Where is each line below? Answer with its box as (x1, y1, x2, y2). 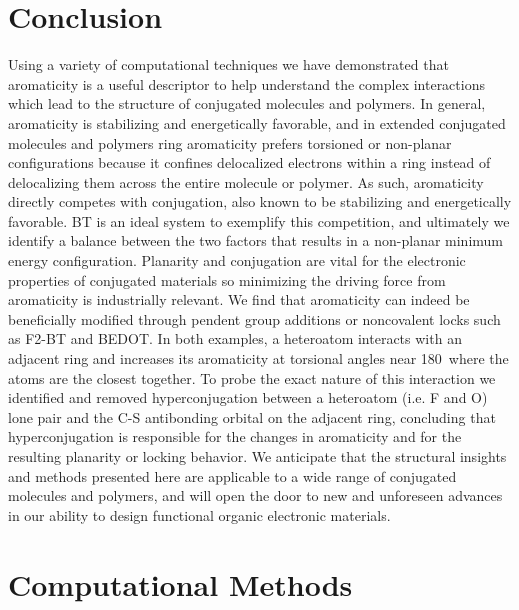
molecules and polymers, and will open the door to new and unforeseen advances (8, 485, 503, 506)
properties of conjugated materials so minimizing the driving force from (8, 269, 446, 290)
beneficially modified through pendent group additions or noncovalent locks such (8, 308, 501, 329)
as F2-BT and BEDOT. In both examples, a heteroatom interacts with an (8, 328, 462, 349)
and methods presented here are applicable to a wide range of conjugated (8, 465, 457, 486)
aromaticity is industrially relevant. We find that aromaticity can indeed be (8, 289, 470, 310)
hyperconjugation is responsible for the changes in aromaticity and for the (8, 426, 462, 447)
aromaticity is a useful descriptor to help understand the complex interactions (8, 73, 485, 94)
